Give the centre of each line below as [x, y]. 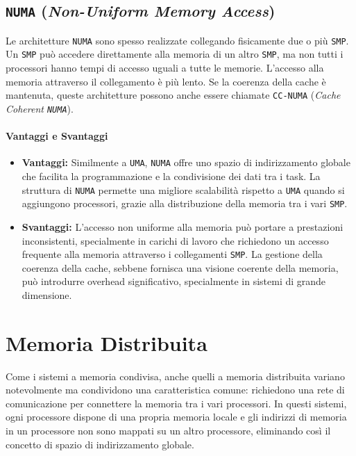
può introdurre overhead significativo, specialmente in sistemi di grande [174, 281]
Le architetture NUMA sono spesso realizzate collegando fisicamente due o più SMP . [177, 40]
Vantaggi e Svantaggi [57, 136]
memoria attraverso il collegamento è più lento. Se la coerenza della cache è [166, 81]
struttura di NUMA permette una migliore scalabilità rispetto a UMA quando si [183, 189]
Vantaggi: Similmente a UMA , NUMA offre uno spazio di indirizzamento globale [186, 162]
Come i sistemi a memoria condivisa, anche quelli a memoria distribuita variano [175, 376]
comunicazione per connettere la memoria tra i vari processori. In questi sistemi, [176, 403]
